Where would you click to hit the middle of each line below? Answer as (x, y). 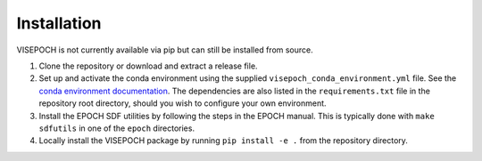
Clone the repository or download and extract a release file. (148, 66)
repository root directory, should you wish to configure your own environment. (183, 103)
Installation (59, 23)
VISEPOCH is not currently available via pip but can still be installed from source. (165, 50)
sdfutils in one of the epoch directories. (117, 128)
